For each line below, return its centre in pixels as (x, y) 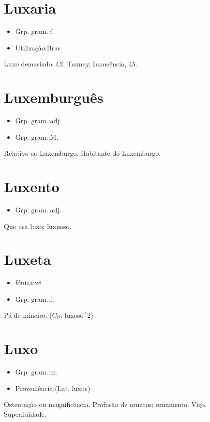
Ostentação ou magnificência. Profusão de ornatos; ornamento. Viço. (105, 404)
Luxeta (28, 259)
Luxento (32, 186)
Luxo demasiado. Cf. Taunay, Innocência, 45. (71, 64)
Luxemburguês (54, 97)
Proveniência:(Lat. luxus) (53, 388)
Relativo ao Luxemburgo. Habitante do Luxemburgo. (82, 153)
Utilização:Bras (38, 47)
